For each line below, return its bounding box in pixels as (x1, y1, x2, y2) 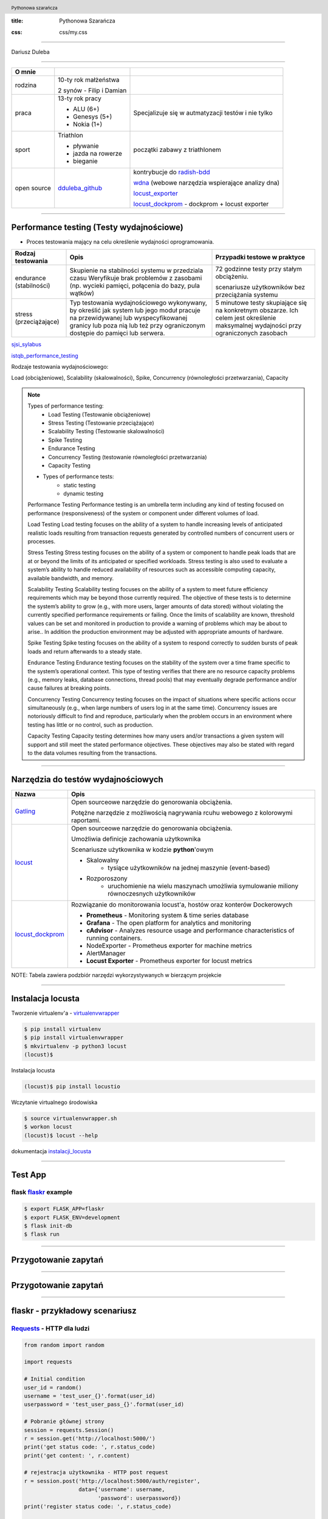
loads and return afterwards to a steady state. (27, 648, 142, 655)
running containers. (86, 933, 142, 942)
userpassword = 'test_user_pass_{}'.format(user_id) (24, 1401, 185, 1408)
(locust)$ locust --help (24, 1132, 98, 1139)
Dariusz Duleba (11, 48, 50, 55)
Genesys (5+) (73, 112, 112, 121)
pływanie (73, 142, 100, 150)
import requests (24, 1359, 73, 1365)
